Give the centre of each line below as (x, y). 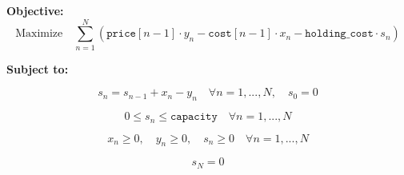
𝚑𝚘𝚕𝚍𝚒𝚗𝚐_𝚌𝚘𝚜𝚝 (339, 34)
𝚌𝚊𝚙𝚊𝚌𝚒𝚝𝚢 (194, 117)
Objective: (35, 10)
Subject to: (38, 68)
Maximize (39, 34)
